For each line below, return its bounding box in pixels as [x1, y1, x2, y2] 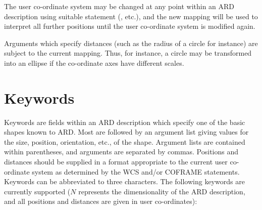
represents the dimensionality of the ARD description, [78, 186, 245, 196]
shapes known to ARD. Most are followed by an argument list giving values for [4, 127, 249, 137]
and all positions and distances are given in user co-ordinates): [4, 196, 197, 206]
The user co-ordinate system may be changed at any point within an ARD [4, 1, 235, 11]
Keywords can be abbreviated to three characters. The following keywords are [4, 176, 245, 187]
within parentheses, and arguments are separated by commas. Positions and [4, 146, 239, 157]
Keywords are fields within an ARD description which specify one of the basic [4, 116, 245, 127]
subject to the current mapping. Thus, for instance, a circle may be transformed [4, 48, 252, 58]
